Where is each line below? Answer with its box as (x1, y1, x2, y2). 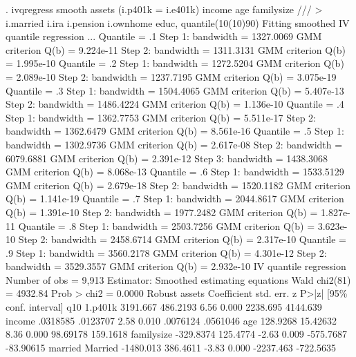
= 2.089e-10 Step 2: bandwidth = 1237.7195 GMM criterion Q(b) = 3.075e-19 (6, 69, 337, 84)
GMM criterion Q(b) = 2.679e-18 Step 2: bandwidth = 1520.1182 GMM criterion (6, 177, 350, 192)
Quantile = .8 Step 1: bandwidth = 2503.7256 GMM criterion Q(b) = (18, 218, 315, 233)
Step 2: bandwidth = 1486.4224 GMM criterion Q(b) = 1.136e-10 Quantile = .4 (6, 97, 344, 111)
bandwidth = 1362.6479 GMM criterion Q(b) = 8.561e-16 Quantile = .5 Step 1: (6, 124, 344, 138)
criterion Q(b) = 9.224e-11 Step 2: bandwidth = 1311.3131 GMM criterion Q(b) (6, 42, 346, 57)
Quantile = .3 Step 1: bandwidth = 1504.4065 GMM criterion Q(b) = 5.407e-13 (6, 83, 344, 97)
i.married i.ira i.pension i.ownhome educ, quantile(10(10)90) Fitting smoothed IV (6, 15, 350, 30)
